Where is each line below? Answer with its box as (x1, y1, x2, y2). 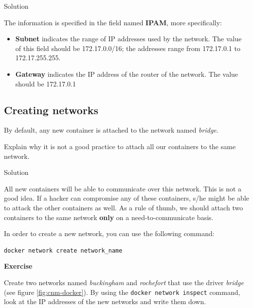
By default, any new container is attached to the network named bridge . (4, 125, 218, 135)
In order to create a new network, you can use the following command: (4, 228, 215, 239)
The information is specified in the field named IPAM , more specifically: (4, 17, 222, 27)
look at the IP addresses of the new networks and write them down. (4, 296, 206, 307)
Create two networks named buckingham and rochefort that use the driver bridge (4, 277, 244, 287)
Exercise (4, 261, 33, 271)
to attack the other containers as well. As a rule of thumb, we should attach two (4, 202, 243, 212)
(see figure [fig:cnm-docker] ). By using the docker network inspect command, (4, 287, 240, 297)
